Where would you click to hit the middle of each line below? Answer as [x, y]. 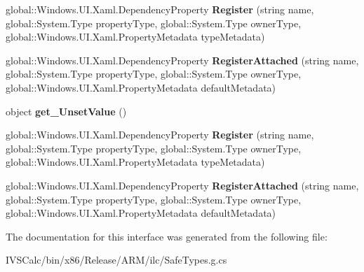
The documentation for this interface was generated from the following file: [167, 236]
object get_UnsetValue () [66, 111]
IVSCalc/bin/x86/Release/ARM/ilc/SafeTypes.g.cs [116, 260]
